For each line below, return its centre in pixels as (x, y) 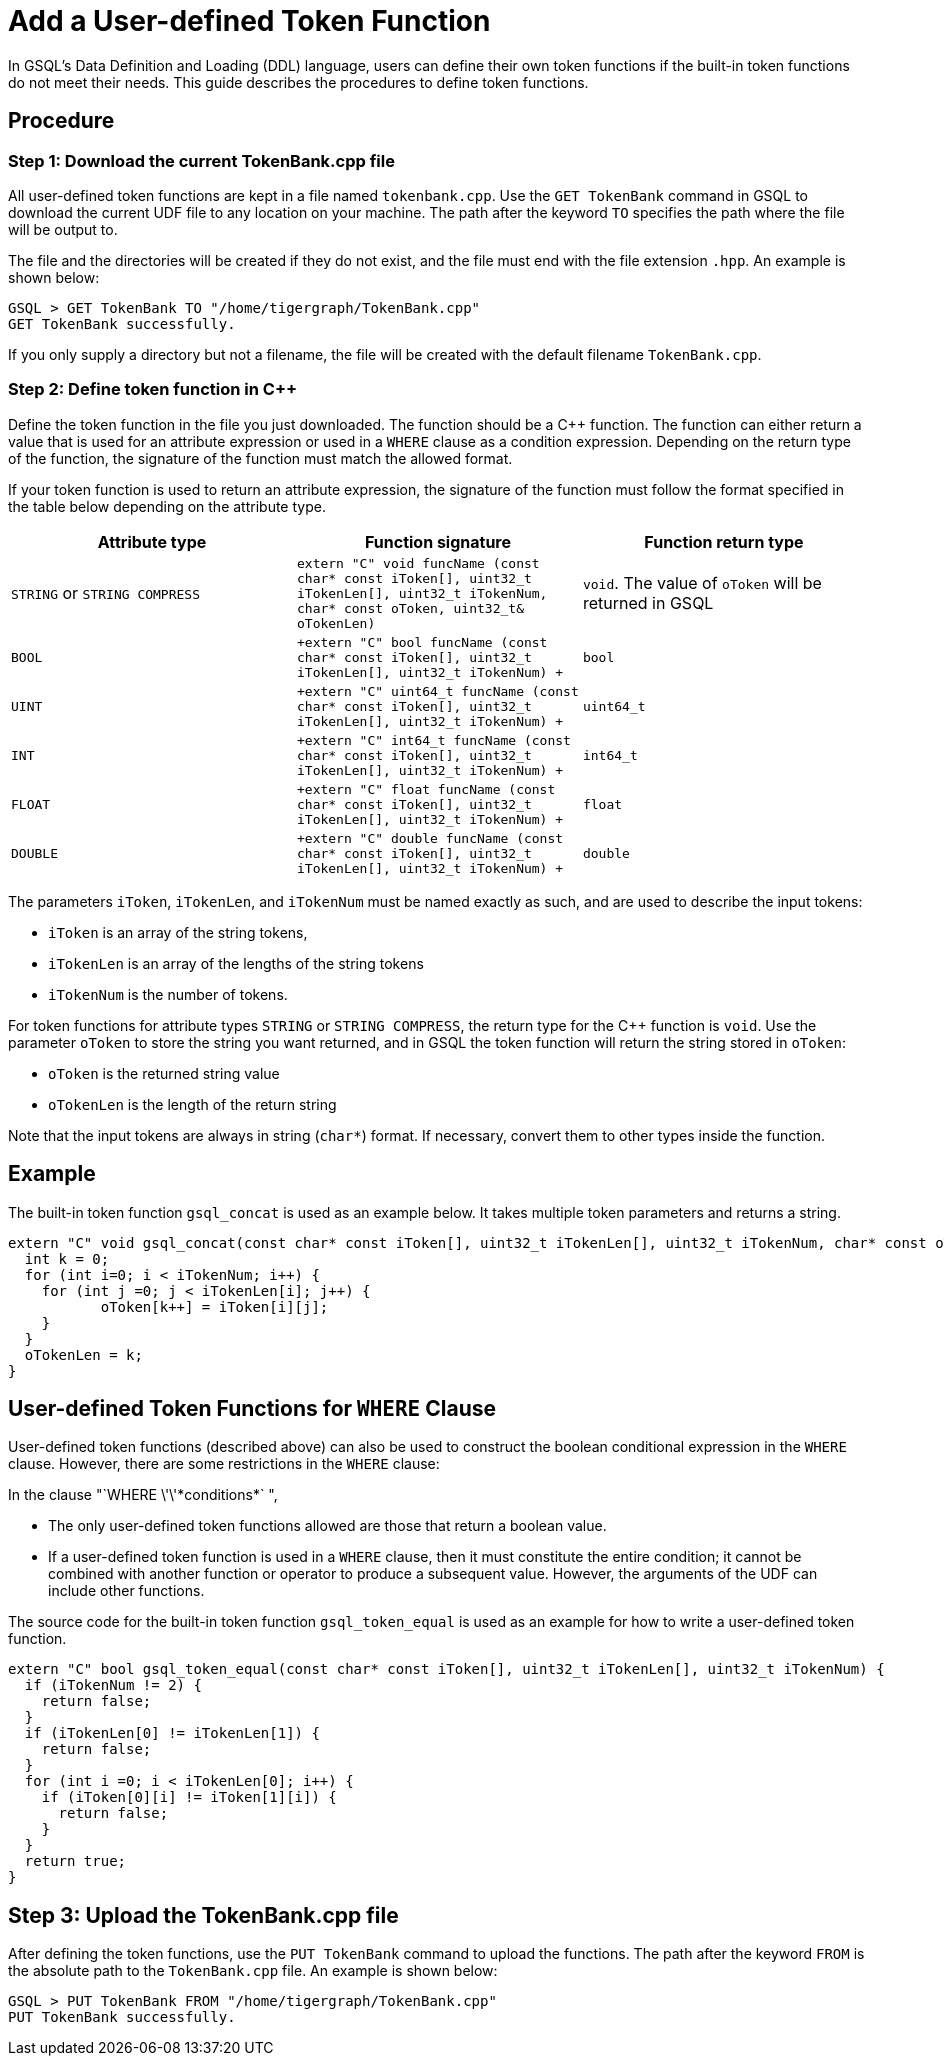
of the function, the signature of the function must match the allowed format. (260, 458)
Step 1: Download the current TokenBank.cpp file (201, 160)
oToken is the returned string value (164, 1073)
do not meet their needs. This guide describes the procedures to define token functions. (298, 82)
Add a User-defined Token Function (249, 21)
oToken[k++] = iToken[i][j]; (214, 1306)
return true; (75, 1861)
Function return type (724, 541)
